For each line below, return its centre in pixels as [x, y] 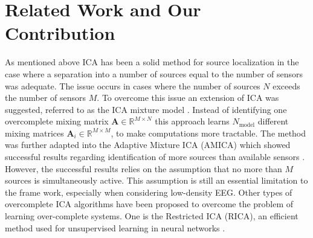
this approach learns [192, 121]
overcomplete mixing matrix [57, 121]
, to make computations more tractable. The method [208, 133]
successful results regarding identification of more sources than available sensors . [155, 157]
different [273, 121]
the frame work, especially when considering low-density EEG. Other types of [149, 192]
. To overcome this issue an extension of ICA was [188, 98]
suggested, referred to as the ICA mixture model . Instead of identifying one [146, 109]
